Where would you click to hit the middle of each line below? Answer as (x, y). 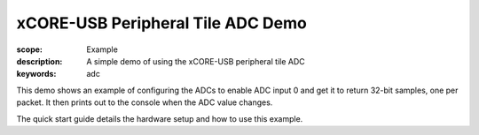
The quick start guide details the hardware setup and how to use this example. (160, 118)
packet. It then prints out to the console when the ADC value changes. (145, 102)
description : (39, 61)
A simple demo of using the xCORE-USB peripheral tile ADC (196, 61)
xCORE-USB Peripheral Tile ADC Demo (162, 23)
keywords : (36, 74)
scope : (30, 49)
